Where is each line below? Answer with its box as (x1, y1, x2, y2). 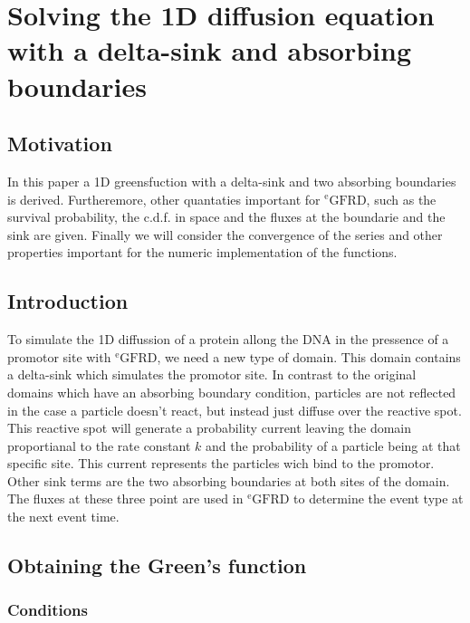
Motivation (7, 129, 112, 158)
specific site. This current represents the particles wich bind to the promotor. (7, 454, 435, 473)
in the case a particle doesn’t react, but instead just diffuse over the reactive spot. (7, 400, 462, 419)
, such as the (366, 189, 436, 208)
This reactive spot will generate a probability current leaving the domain (7, 418, 412, 437)
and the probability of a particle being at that (206, 436, 461, 455)
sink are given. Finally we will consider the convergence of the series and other (7, 225, 443, 244)
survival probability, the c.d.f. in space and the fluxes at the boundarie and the (7, 207, 446, 226)
